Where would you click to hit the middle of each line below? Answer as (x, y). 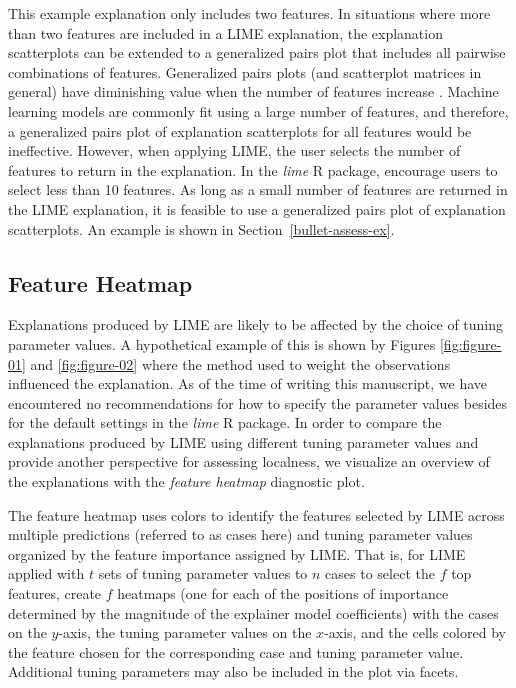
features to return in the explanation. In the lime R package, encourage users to (253, 169)
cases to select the (380, 573)
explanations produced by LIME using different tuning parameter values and (243, 441)
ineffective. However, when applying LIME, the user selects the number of (234, 150)
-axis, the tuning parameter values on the (185, 632)
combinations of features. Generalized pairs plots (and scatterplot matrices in (245, 71)
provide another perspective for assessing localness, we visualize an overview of (249, 461)
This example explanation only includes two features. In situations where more (249, 13)
